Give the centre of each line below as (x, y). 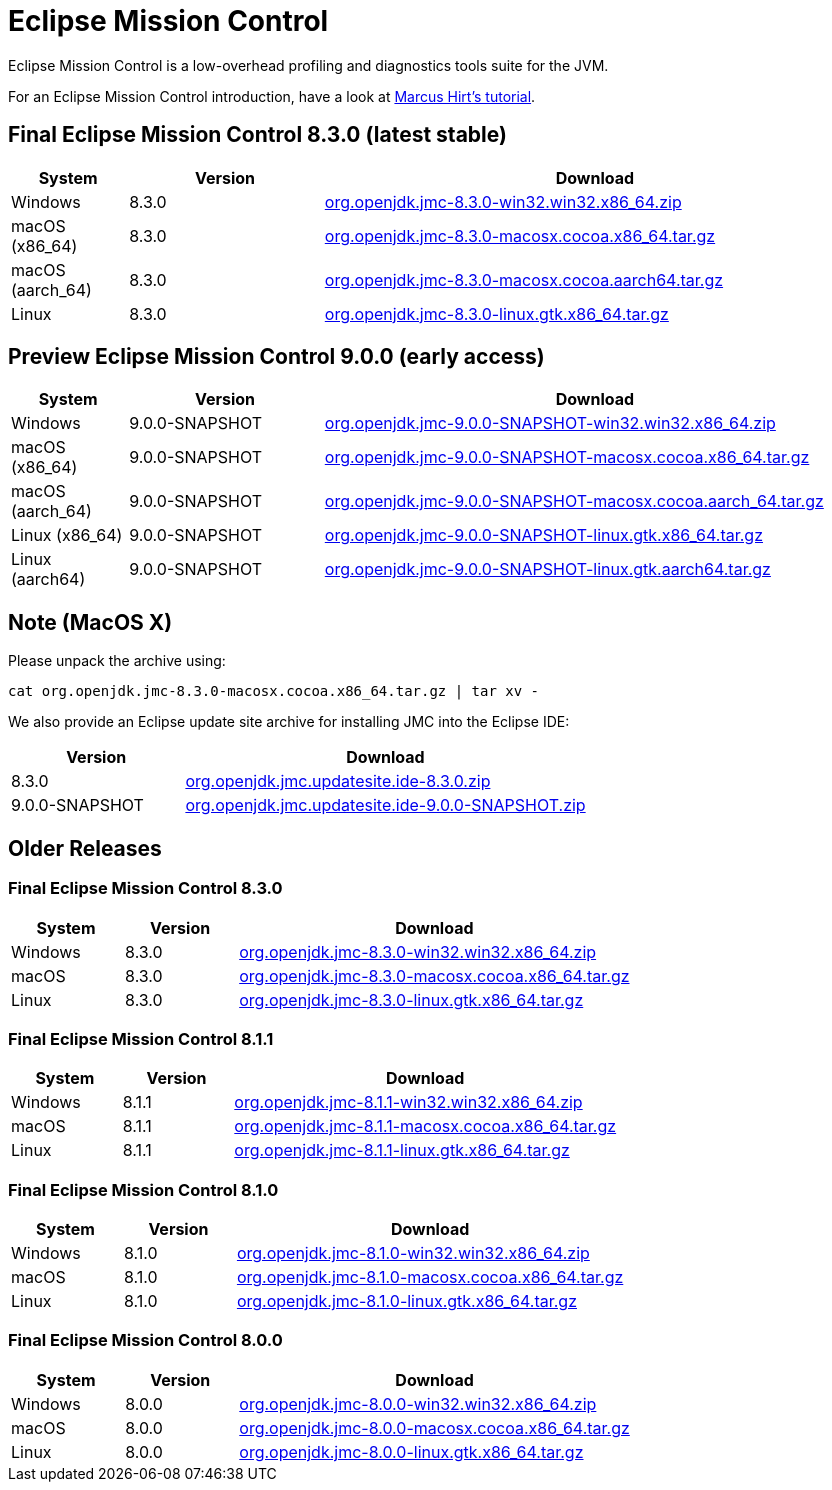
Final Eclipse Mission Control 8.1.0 (143, 1189)
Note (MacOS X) (90, 622)
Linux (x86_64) (67, 535)
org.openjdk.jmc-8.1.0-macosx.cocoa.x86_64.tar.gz (430, 1277)
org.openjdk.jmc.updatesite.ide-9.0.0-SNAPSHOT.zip (385, 805)
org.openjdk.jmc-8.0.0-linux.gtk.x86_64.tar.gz (411, 1451)
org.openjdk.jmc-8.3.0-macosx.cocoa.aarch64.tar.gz (524, 279)
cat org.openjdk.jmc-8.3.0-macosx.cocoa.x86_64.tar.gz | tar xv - (274, 691)
